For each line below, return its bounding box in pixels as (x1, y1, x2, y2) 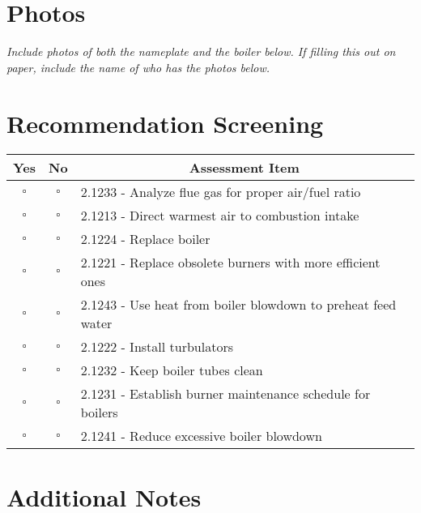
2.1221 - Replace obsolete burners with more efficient (80, 253, 381, 272)
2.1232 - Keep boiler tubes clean (80, 361, 263, 380)
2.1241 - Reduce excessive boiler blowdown (80, 426, 322, 446)
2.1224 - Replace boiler (80, 229, 210, 249)
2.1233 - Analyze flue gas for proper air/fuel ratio (80, 182, 361, 202)
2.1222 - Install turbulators (80, 337, 233, 357)
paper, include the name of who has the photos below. (6, 58, 270, 75)
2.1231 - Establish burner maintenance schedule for (80, 384, 371, 404)
